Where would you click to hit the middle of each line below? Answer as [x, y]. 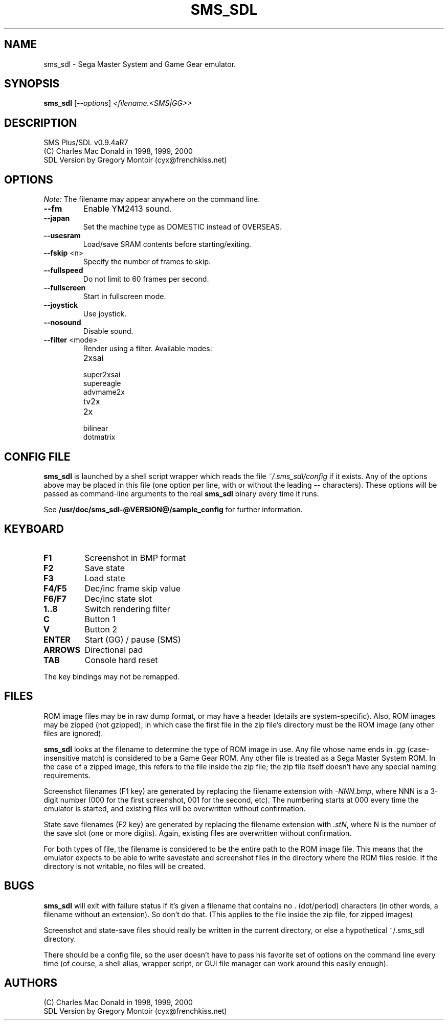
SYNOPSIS [32, 84]
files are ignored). [73, 733]
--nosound [62, 323]
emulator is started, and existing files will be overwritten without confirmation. [175, 808]
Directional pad [114, 650]
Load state [105, 578]
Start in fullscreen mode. [125, 297]
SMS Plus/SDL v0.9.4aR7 [86, 143]
